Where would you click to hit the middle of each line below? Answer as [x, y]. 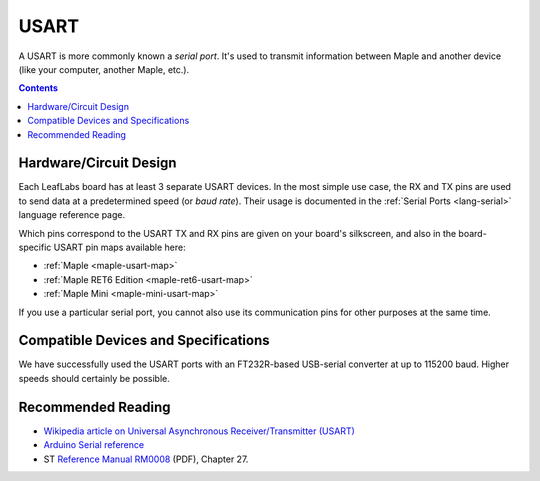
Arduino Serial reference [94, 445]
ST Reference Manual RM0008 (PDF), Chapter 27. [146, 459]
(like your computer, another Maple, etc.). [104, 69]
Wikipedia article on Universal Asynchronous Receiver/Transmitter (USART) [199, 431]
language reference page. [71, 215]
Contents [38, 88]
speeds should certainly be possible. [94, 378]
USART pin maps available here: [119, 247]
